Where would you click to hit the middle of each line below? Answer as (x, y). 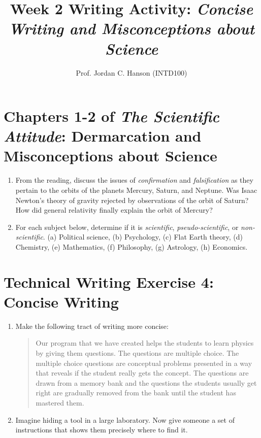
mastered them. (60, 403)
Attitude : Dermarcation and (103, 136)
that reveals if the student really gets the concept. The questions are (142, 373)
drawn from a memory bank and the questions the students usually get (146, 382)
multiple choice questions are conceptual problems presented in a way (144, 363)
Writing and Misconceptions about (132, 28)
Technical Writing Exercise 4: (109, 281)
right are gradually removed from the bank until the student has (136, 393)
